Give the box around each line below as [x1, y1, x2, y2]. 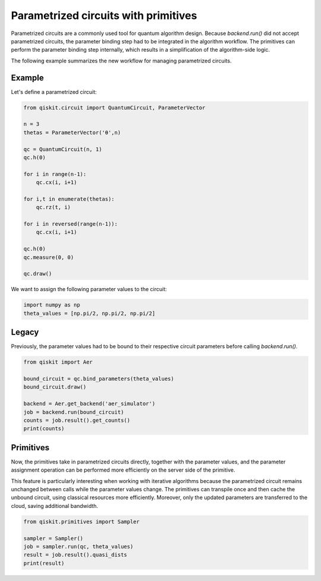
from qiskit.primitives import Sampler [23, 518, 140, 525]
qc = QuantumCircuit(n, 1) [23, 146, 102, 153]
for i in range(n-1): [23, 170, 87, 178]
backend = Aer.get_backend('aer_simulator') [23, 400, 156, 407]
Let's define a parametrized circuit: [11, 88, 97, 95]
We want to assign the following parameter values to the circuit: [11, 286, 167, 293]
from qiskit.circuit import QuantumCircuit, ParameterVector [23, 104, 206, 111]
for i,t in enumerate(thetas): [23, 195, 115, 202]
